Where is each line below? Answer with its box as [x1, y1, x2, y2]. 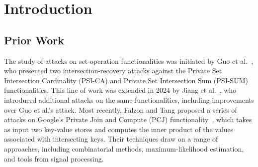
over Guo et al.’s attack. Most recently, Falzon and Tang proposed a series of [4, 104, 237, 115]
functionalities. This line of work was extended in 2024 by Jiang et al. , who [4, 85, 237, 95]
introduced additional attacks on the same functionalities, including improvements [4, 94, 255, 105]
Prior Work [4, 32, 64, 47]
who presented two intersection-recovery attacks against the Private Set [4, 65, 222, 76]
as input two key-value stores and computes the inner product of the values [4, 124, 234, 134]
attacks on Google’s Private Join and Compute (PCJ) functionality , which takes [4, 114, 252, 125]
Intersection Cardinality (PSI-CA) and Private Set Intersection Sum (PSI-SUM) [4, 75, 248, 85]
